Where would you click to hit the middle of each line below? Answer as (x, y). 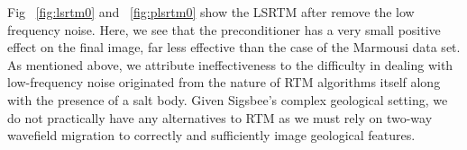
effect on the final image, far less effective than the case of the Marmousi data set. (234, 47)
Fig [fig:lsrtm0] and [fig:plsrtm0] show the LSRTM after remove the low (211, 12)
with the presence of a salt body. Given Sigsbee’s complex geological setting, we (228, 99)
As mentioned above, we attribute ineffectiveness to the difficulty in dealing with (230, 64)
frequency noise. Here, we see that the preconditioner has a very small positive (224, 29)
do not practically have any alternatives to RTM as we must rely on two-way (220, 117)
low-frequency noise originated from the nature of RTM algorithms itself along (224, 82)
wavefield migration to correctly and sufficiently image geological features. (211, 135)
